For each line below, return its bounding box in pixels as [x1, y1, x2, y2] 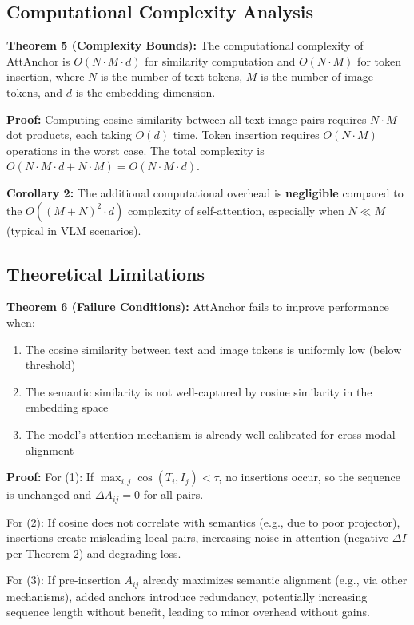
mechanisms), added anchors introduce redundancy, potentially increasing [6, 587, 368, 604]
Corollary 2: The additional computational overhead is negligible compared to [6, 184, 404, 201]
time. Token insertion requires [173, 126, 320, 143]
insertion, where [6, 68, 85, 85]
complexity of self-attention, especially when [127, 201, 344, 218]
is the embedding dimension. [75, 83, 216, 100]
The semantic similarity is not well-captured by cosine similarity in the [25, 383, 372, 400]
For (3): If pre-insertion [6, 571, 121, 588]
